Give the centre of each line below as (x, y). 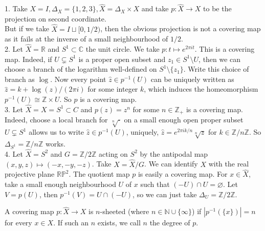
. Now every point (78, 79)
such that (155, 184)
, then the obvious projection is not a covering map (181, 28)
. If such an (71, 223)
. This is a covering (225, 49)
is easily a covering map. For (183, 174)
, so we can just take (165, 194)
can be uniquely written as (192, 79)
